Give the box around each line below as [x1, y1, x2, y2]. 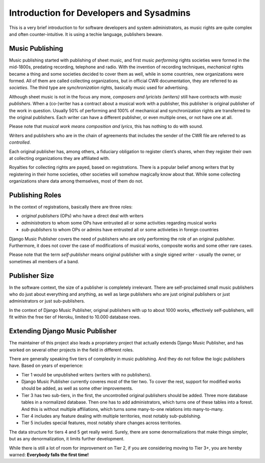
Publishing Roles [9, 191, 61, 199]
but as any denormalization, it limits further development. [9, 436, 125, 442]
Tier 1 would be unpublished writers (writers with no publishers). [21, 371, 152, 377]
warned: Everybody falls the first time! [9, 452, 89, 458]
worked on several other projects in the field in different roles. [9, 347, 134, 353]
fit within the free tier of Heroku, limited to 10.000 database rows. [9, 314, 141, 320]
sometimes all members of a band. [9, 258, 79, 264]
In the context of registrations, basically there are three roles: [9, 204, 132, 210]
